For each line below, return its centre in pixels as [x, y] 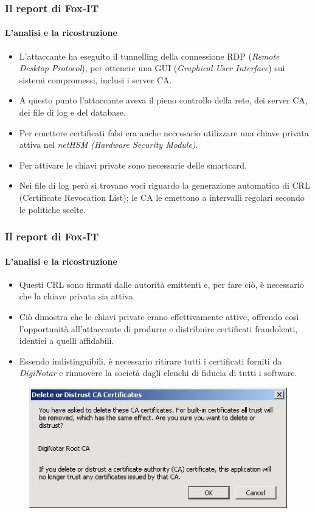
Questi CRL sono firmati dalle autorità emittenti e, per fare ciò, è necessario [161, 284]
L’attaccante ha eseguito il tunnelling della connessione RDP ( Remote [149, 56]
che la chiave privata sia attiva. [77, 296]
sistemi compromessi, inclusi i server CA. [95, 79]
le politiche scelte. [52, 209]
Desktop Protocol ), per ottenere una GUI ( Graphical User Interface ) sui [152, 68]
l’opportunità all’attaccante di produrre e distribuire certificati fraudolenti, [158, 328]
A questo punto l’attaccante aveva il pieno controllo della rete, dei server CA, [163, 100]
